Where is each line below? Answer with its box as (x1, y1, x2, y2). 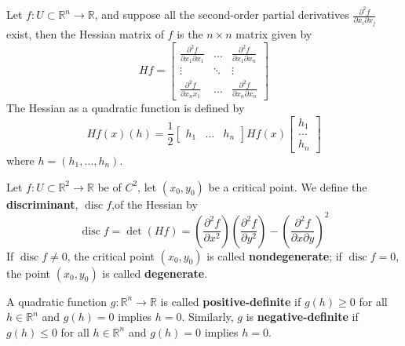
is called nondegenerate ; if (206, 247, 342, 264)
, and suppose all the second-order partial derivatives (94, 6, 349, 23)
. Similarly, (181, 308, 234, 325)
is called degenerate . (102, 264, 208, 281)
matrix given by (235, 26, 312, 42)
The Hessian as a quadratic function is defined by (6, 100, 245, 116)
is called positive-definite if (160, 293, 301, 309)
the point (6, 264, 51, 281)
